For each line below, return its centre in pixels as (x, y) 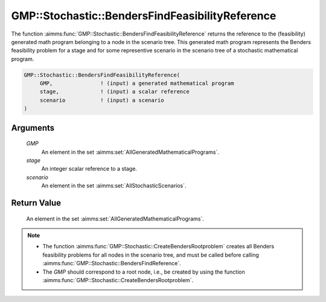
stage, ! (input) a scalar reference (114, 92)
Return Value (36, 203)
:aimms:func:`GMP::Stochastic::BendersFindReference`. (112, 263)
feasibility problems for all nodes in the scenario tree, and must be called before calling (151, 255)
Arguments (33, 127)
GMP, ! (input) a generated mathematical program (137, 83)
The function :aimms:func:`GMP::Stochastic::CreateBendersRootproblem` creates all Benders (158, 247)
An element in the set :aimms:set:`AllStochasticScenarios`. (114, 186)
